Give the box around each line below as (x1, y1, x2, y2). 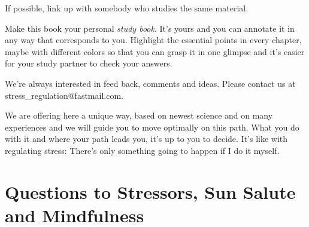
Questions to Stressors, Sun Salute (5, 179, 296, 204)
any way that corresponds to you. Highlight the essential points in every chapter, (5, 34, 302, 46)
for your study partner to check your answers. (5, 57, 172, 69)
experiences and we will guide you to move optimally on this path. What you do (5, 120, 299, 133)
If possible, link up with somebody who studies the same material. (5, 2, 249, 14)
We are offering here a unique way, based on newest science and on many (5, 109, 273, 122)
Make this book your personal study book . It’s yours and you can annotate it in (5, 22, 295, 34)
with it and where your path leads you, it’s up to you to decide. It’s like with (5, 132, 288, 145)
